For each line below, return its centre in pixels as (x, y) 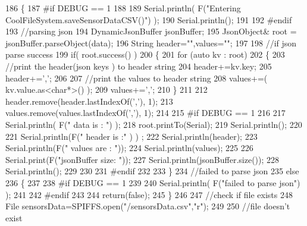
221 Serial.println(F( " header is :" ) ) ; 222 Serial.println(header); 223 (131, 136)
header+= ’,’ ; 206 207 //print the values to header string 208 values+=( (137, 78)
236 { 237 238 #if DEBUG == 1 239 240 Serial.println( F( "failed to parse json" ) (153, 182)
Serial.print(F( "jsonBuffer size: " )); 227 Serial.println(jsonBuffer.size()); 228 (142, 159)
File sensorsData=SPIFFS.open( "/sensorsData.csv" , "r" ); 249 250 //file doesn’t (148, 206)
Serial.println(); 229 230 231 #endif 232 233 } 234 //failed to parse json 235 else (152, 171)
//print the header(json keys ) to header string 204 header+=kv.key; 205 (139, 66)
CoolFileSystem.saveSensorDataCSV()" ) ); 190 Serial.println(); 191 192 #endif (149, 19)
